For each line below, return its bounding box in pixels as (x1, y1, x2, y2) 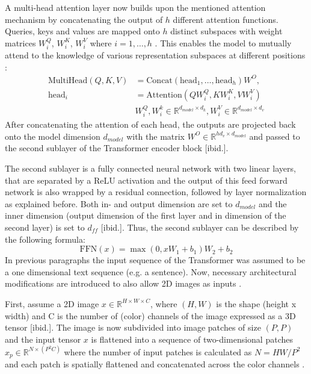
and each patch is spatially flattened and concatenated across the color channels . (5, 358, 305, 370)
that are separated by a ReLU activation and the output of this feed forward (5, 173, 288, 186)
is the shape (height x (216, 297, 297, 310)
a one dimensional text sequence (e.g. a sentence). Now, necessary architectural (5, 265, 297, 278)
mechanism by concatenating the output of (5, 13, 163, 25)
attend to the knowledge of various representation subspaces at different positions (5, 49, 306, 61)
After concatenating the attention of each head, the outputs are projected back (5, 118, 296, 131)
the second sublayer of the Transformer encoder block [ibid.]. (5, 142, 229, 154)
